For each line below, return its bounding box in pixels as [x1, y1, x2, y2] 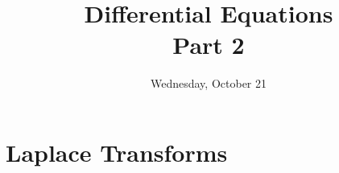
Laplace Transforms [6, 135, 228, 168]
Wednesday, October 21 [150, 75, 267, 92]
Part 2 [172, 28, 245, 61]
